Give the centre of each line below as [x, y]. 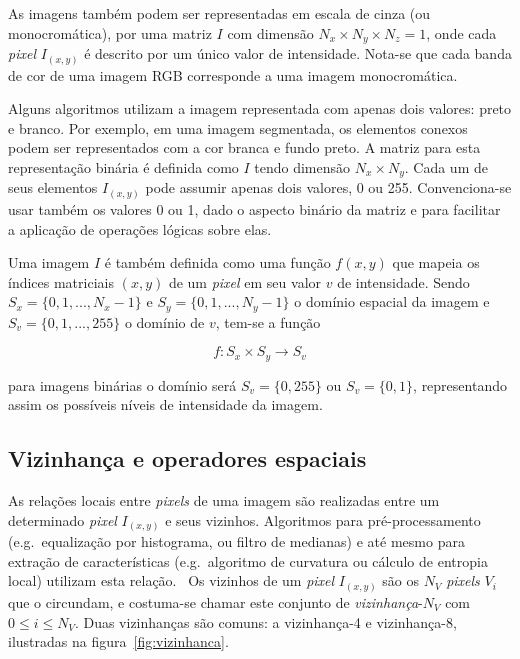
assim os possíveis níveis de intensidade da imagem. [165, 404]
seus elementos [53, 187]
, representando [460, 384]
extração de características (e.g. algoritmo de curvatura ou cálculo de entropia [248, 560]
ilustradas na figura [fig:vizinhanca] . [118, 641]
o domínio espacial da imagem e [392, 301]
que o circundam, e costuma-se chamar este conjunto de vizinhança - [215, 601]
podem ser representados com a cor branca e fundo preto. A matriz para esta [244, 147]
